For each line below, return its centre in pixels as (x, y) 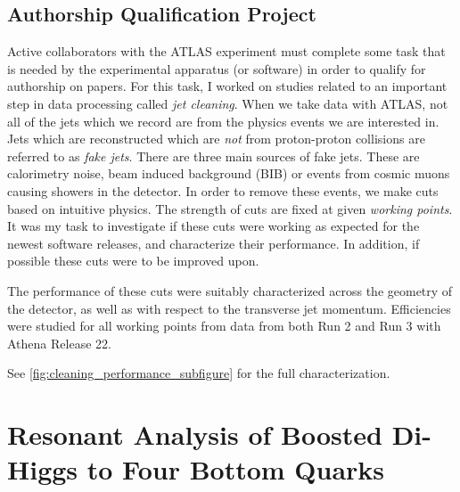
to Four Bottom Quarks (236, 469)
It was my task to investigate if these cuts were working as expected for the (214, 226)
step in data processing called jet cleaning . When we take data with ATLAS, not (228, 103)
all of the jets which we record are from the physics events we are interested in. (223, 121)
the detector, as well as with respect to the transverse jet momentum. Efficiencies (229, 308)
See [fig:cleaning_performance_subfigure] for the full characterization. (199, 373)
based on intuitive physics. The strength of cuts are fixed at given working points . (230, 208)
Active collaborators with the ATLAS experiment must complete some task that (226, 51)
